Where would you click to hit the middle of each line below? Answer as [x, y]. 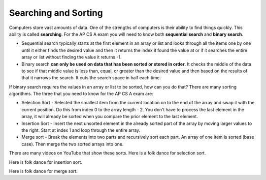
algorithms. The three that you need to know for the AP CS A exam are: [81, 94]
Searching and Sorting [56, 13]
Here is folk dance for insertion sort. [46, 162]
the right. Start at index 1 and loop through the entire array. [81, 130]
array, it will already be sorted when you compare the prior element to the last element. [110, 117]
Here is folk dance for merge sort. [43, 171]
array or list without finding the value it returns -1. [71, 57]
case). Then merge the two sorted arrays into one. [72, 144]
